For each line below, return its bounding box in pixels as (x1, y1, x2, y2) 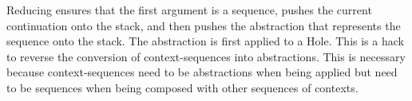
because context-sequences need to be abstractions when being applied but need (6, 64, 398, 80)
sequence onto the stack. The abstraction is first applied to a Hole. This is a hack (6, 33, 404, 49)
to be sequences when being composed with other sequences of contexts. (6, 79, 359, 95)
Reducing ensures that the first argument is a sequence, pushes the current (6, 2, 372, 17)
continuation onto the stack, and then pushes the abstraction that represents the (6, 17, 401, 33)
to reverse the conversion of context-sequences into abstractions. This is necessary (6, 48, 406, 64)
